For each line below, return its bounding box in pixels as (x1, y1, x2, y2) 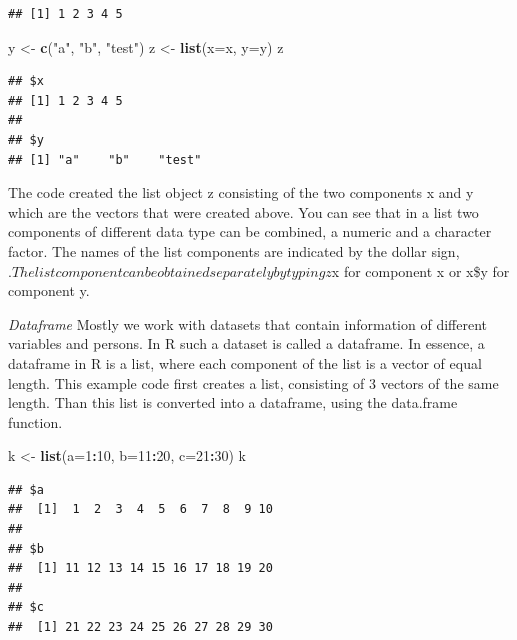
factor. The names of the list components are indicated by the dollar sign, (8, 240, 460, 261)
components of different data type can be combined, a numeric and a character (8, 221, 492, 242)
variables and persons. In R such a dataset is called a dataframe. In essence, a (8, 333, 485, 354)
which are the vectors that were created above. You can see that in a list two (8, 201, 479, 222)
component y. (8, 280, 90, 301)
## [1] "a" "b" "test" (8, 152, 202, 167)
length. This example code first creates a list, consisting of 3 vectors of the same (8, 372, 499, 393)
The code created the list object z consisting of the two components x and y (8, 182, 474, 203)
